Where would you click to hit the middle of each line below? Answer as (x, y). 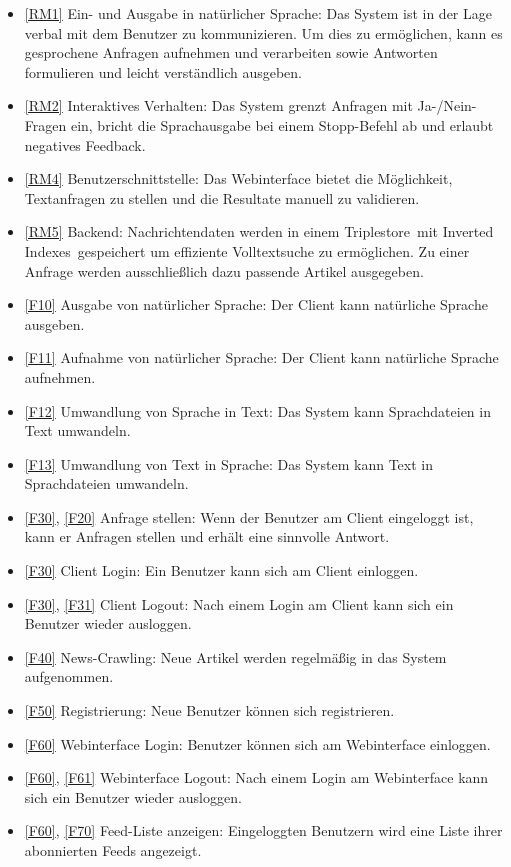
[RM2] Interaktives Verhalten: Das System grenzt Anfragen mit (218, 105)
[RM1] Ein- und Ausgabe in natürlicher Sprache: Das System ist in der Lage (258, 13)
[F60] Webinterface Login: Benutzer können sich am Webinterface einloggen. (257, 743)
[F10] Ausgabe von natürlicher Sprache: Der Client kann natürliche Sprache (256, 304)
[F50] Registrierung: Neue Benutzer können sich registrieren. (209, 710)
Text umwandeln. (77, 430)
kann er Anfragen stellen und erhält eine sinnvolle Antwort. (207, 536)
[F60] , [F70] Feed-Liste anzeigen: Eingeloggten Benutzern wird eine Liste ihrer (263, 830)
